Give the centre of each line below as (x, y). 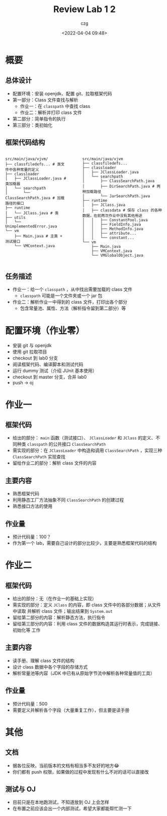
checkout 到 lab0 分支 (35, 358)
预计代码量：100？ (32, 537)
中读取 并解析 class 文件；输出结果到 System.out (63, 611)
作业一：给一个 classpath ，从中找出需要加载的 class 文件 (72, 289)
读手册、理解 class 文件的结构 (43, 660)
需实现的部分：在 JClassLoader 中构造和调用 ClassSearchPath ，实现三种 (87, 450)
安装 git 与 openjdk (32, 345)
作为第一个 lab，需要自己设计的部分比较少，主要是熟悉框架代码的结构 (85, 543)
